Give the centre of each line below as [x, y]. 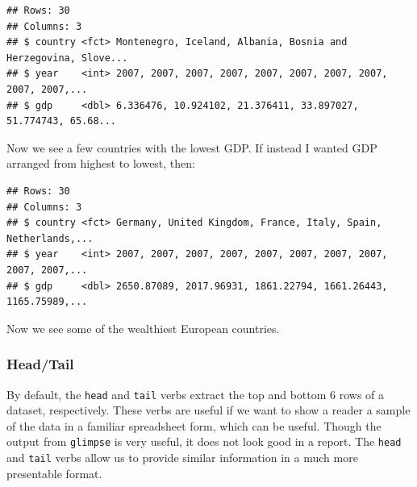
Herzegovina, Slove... [67, 58]
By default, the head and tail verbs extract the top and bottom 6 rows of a [196, 394]
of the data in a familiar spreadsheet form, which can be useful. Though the [194, 425]
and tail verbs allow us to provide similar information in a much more [182, 457]
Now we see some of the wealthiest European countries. [143, 328]
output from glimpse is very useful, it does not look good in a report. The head [204, 441]
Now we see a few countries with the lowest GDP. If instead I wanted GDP [192, 147]
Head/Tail [40, 364]
